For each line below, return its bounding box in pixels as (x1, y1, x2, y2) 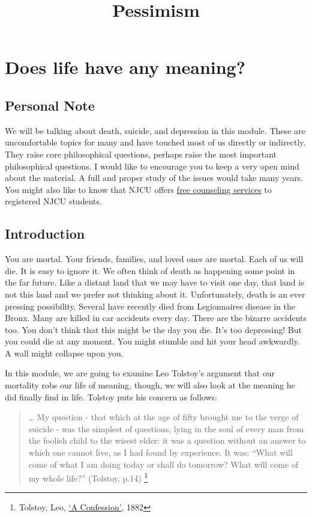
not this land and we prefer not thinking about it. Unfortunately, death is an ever (5, 287, 305, 300)
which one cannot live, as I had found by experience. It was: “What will (28, 446, 293, 459)
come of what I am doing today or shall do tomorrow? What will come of (28, 457, 299, 470)
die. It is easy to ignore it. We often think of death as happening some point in (5, 264, 295, 277)
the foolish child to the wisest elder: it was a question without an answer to (28, 434, 306, 447)
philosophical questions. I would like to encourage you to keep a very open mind (5, 159, 299, 172)
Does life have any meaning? (5, 55, 245, 79)
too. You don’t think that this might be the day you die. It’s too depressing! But (5, 323, 302, 335)
